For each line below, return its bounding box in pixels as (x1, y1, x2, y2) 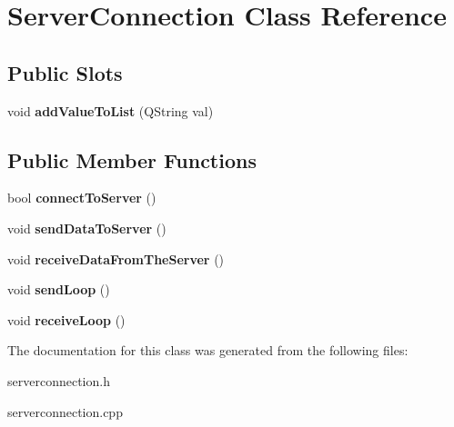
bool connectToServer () (7, 188, 156, 207)
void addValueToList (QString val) (7, 101, 214, 120)
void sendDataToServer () (7, 218, 166, 237)
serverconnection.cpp (7, 402, 123, 421)
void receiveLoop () (7, 310, 126, 329)
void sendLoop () (7, 280, 110, 299)
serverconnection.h (7, 371, 110, 390)
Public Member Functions (7, 145, 257, 174)
